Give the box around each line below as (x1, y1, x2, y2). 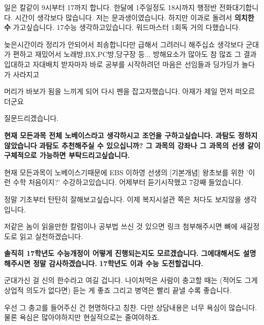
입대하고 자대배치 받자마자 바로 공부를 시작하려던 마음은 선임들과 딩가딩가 (4, 58, 240, 69)
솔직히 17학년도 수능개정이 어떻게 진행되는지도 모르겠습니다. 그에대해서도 (4, 248, 241, 258)
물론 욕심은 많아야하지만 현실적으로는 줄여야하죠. (4, 312, 160, 322)
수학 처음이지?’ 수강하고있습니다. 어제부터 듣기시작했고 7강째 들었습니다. (13, 177, 244, 187)
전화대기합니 (219, 2, 259, 12)
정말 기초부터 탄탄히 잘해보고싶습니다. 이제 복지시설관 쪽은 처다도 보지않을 (4, 193, 242, 204)
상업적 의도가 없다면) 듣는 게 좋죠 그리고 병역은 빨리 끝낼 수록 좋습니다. (4, 285, 232, 296)
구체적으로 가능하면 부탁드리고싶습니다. (4, 150, 130, 160)
